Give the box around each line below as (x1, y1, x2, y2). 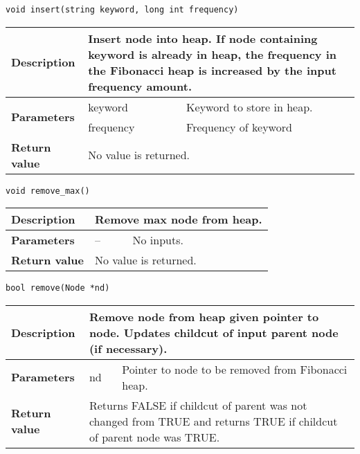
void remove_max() (6, 185, 90, 196)
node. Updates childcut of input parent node (89, 324, 339, 340)
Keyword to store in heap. (186, 98, 313, 115)
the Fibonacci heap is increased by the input (88, 62, 336, 78)
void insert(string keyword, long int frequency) (6, 5, 239, 15)
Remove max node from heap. (94, 211, 262, 228)
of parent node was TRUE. (89, 428, 220, 445)
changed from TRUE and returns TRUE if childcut (89, 412, 338, 429)
